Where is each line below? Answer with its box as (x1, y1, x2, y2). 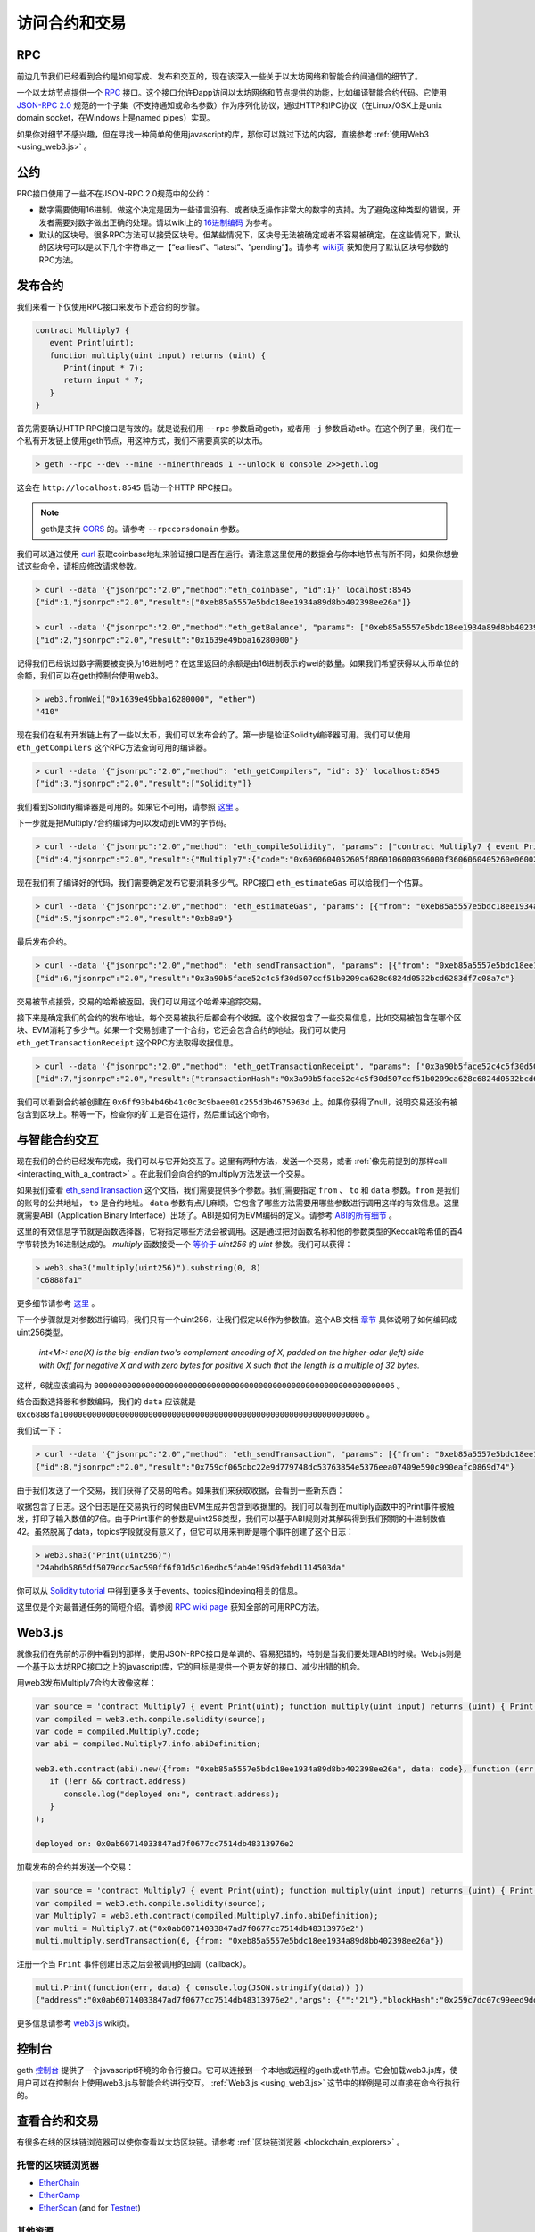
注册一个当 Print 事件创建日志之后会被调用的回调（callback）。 (16, 1958, 251, 1969)
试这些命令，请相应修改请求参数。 (16, 561, 142, 571)
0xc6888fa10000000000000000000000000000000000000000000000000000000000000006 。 (16, 1409, 374, 1420)
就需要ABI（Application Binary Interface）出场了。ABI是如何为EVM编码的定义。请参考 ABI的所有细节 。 (16, 1210, 397, 1220)
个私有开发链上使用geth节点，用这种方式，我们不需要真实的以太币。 (16, 436, 267, 446)
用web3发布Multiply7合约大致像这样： (16, 1678, 157, 1688)
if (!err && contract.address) (49, 1777, 186, 1786)
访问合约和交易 (16, 13, 127, 33)
